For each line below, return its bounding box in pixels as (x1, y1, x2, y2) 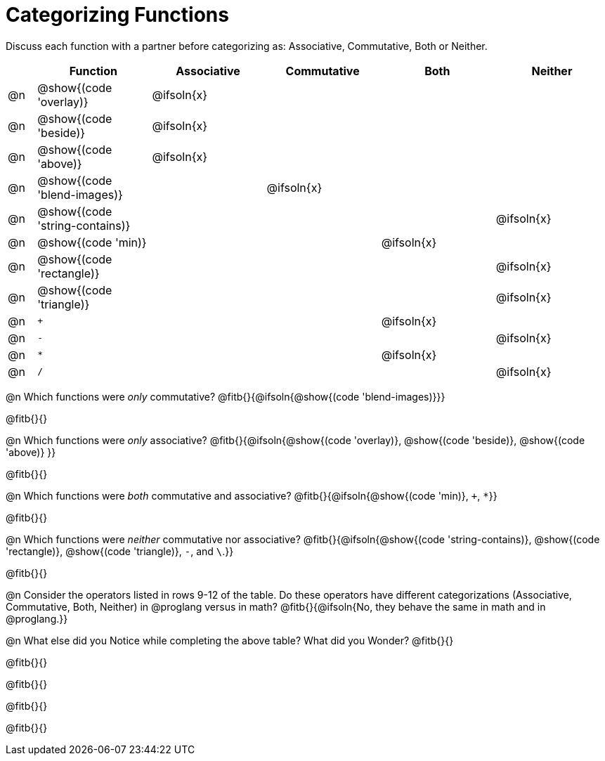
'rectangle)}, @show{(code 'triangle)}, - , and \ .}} (6, 545, 234, 557)
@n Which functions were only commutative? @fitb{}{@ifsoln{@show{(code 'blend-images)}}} (6, 390, 445, 403)
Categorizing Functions (6, 3, 229, 27)
